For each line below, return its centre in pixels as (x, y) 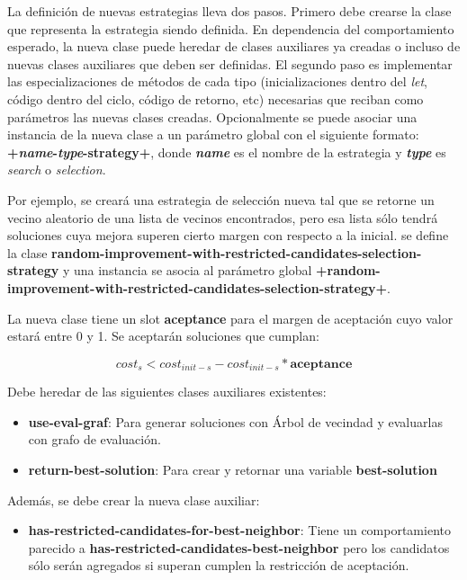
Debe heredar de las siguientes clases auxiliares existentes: (167, 392)
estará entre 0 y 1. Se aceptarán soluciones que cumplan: (163, 336)
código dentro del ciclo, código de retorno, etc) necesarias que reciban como (216, 98)
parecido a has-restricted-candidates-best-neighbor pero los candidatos (239, 547)
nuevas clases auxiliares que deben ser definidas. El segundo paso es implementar (230, 63)
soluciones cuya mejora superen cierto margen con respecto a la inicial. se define (228, 235)
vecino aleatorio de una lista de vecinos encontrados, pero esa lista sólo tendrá (223, 217)
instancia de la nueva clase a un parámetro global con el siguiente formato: (213, 134)
